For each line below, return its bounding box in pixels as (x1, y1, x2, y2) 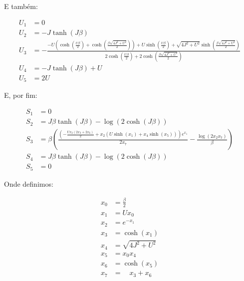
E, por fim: (4, 90, 37, 100)
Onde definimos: (4, 178, 53, 189)
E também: (4, 1, 38, 11)
